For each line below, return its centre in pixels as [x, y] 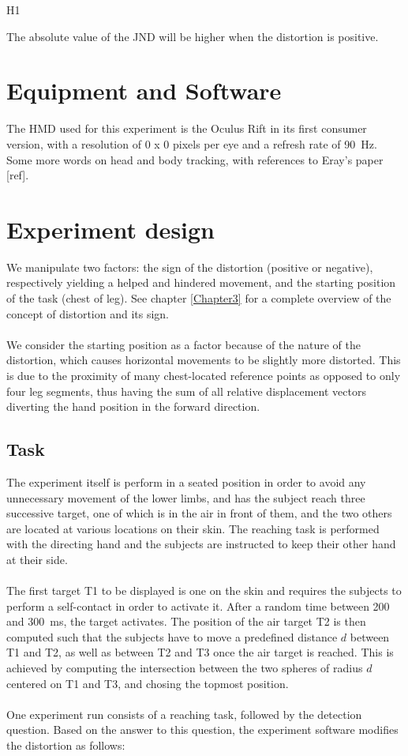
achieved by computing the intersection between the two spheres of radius [185, 668]
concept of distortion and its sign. [88, 313]
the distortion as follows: [66, 745]
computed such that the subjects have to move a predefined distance [172, 636]
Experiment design [111, 229]
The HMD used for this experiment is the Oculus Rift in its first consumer [187, 128]
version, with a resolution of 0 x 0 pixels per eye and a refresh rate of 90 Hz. [192, 143]
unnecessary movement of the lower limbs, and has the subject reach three [186, 497]
